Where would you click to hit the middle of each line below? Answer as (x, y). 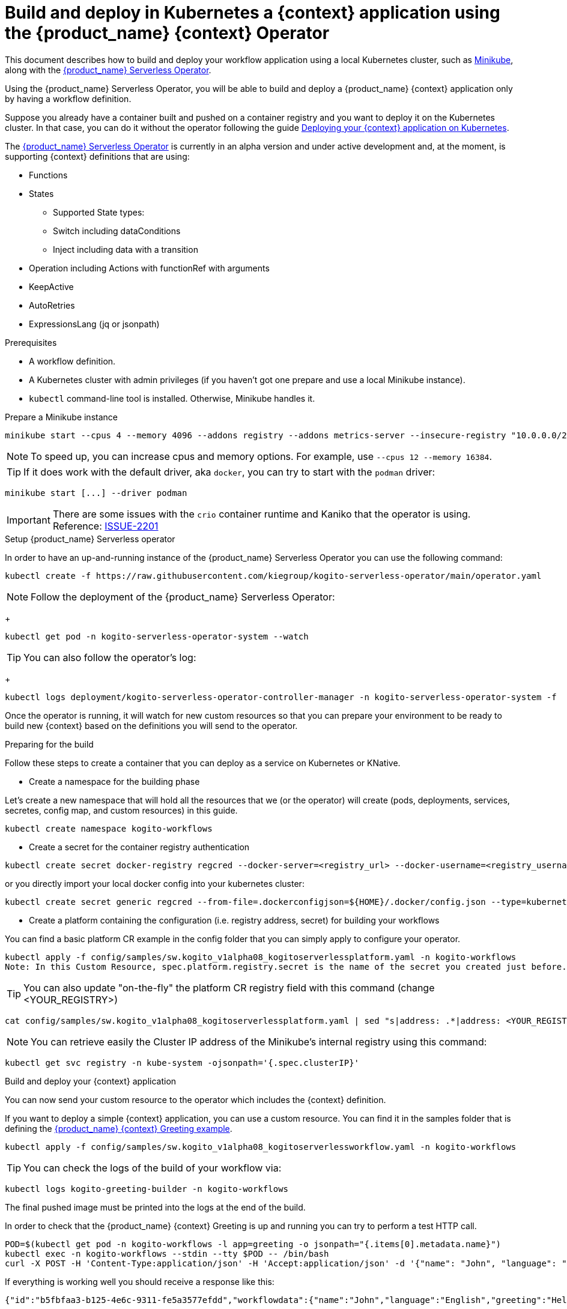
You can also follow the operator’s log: (110, 657)
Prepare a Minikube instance (61, 417)
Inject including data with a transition (126, 249)
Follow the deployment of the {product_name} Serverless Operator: (183, 597)
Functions (48, 175)
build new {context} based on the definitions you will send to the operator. (151, 725)
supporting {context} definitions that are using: (97, 156)
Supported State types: (99, 212)
